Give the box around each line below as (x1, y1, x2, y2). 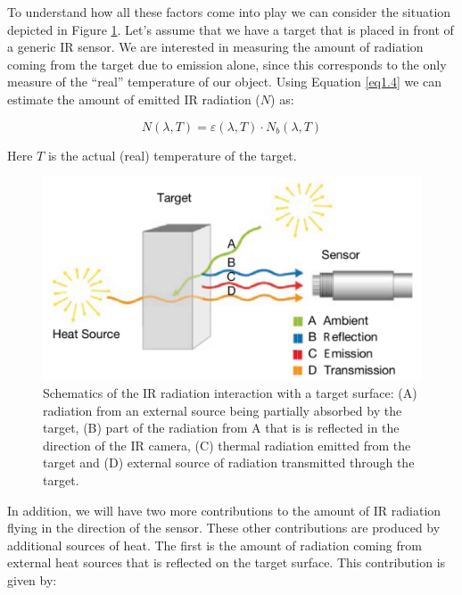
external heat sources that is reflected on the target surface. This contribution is (7, 553, 446, 572)
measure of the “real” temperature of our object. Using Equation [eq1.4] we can (7, 72, 442, 91)
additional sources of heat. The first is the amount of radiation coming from (7, 535, 422, 554)
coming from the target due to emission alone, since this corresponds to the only (7, 54, 447, 73)
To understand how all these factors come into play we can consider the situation (7, 3, 451, 21)
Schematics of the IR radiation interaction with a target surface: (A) (43, 384, 417, 402)
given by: (7, 571, 57, 590)
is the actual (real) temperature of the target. (47, 145, 297, 164)
